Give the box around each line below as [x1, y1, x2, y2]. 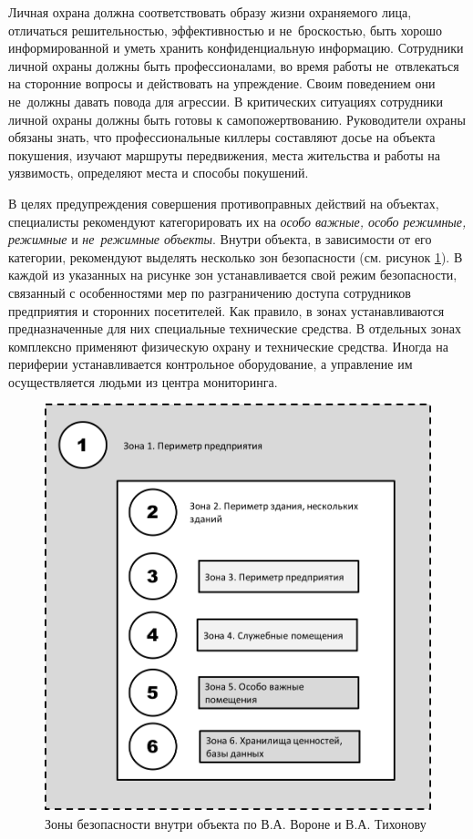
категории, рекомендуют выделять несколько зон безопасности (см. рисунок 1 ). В [8, 247, 463, 266]
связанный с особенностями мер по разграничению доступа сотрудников [8, 282, 411, 302]
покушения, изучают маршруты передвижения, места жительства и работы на [8, 145, 441, 164]
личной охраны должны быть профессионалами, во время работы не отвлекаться [8, 56, 459, 75]
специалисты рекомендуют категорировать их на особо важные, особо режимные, [8, 211, 467, 230]
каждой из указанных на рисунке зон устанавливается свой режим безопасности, [8, 265, 458, 284]
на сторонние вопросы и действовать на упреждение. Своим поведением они [8, 74, 436, 93]
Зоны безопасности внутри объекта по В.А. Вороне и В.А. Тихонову [45, 813, 427, 833]
